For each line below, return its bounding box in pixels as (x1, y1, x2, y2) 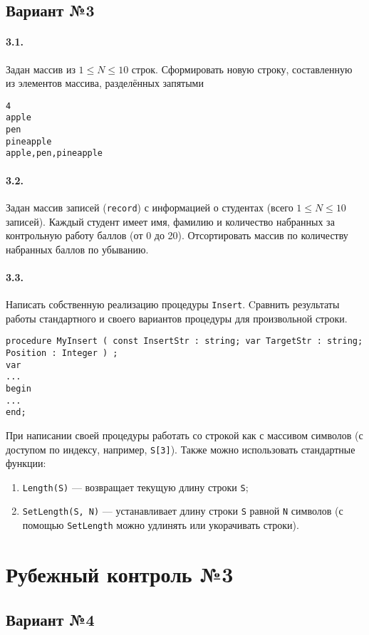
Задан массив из (6, 61, 76, 76)
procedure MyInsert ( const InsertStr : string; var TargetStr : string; (6, 336, 363, 347)
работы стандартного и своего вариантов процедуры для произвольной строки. (6, 310, 348, 325)
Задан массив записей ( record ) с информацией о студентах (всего (6, 199, 293, 214)
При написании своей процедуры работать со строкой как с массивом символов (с (6, 427, 363, 442)
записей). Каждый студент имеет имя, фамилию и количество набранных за (6, 214, 335, 229)
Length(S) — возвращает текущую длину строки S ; (22, 479, 249, 494)
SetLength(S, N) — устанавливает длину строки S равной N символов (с (22, 503, 343, 518)
